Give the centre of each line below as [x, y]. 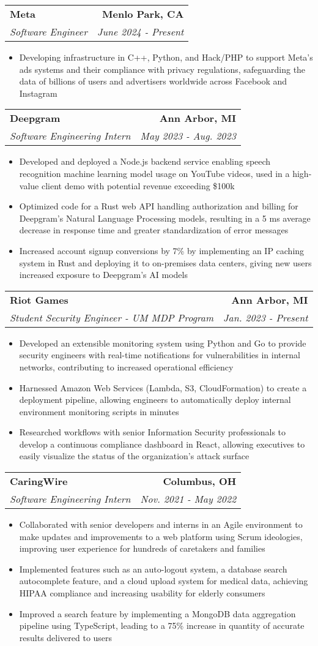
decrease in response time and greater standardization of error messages [154, 230]
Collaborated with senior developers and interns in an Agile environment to [161, 524]
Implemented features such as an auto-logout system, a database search [153, 569]
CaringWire [39, 481]
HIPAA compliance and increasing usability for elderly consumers [142, 593]
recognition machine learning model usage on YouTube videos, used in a [154, 173]
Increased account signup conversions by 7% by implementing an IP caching [162, 250]
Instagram [38, 93]
